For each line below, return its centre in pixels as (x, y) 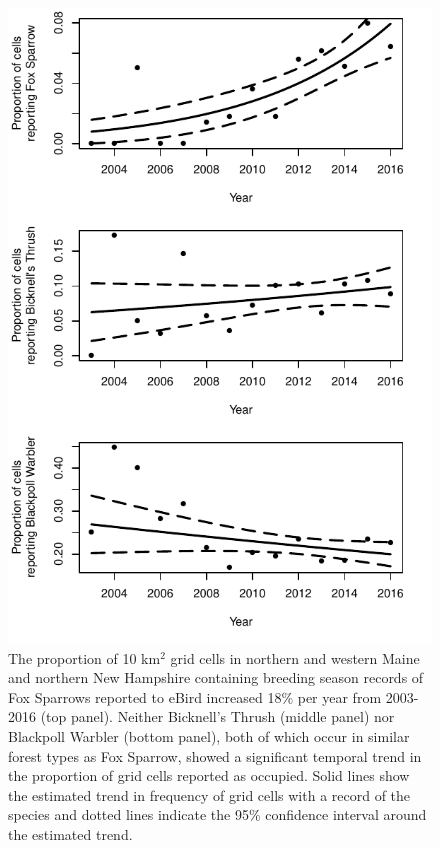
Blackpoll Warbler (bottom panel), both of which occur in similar (209, 735)
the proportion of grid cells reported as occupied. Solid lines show (209, 775)
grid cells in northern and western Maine (295, 657)
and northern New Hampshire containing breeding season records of (216, 677)
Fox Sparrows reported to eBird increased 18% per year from (195, 696)
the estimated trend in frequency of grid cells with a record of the (209, 794)
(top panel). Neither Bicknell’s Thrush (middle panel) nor (217, 716)
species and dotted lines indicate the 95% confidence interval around (217, 814)
